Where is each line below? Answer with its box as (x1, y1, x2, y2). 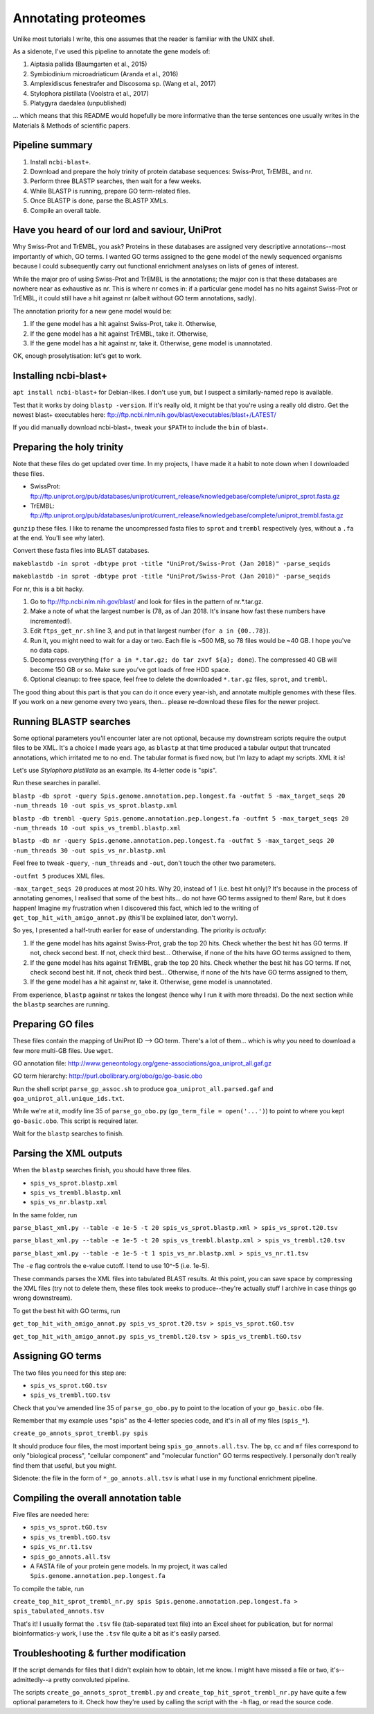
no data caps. (30, 646, 69, 654)
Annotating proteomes (12, 10, 146, 26)
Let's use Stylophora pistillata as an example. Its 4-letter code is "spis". (12, 766, 217, 774)
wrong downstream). (12, 1294, 73, 1302)
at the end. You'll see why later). (12, 534, 105, 542)
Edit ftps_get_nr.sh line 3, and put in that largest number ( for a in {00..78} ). (30, 626, 271, 635)
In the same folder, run (12, 1210, 78, 1219)
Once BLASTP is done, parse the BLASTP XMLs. (30, 196, 169, 205)
